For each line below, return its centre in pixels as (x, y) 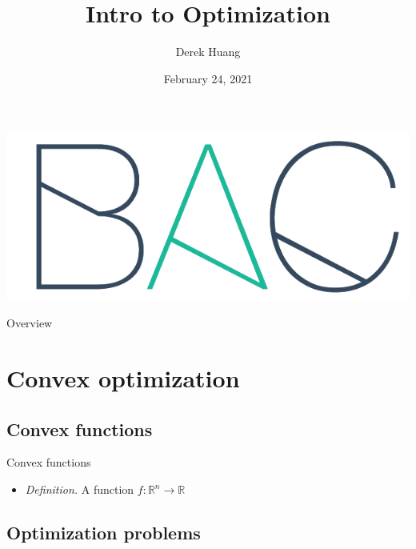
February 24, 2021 (208, 78)
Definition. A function (80, 489)
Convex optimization (123, 378)
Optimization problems (104, 532)
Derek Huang (208, 52)
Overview (30, 323)
